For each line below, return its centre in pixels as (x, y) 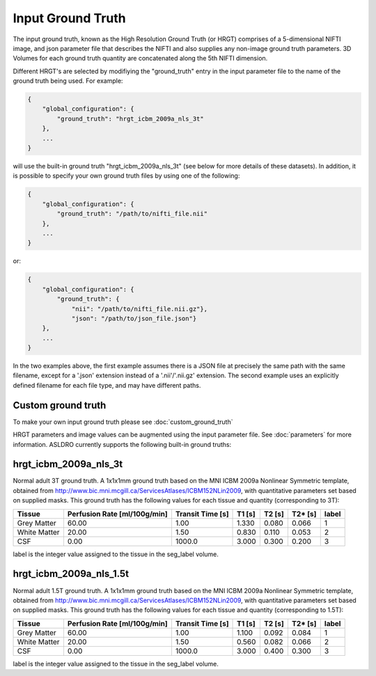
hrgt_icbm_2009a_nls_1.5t (71, 574)
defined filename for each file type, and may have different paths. (107, 385)
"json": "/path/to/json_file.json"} (134, 318)
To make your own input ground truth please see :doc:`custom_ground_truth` (123, 422)
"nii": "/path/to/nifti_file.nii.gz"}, (140, 309)
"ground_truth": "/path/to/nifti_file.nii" (132, 214)
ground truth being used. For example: (68, 81)
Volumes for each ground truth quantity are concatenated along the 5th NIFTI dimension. (140, 58)
